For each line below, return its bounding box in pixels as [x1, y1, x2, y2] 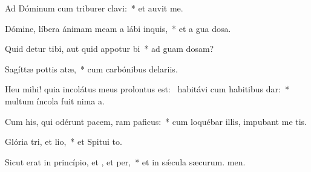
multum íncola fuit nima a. [5, 94, 105, 107]
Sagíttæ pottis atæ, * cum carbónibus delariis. [5, 62, 178, 75]
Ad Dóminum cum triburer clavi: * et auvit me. [5, 2, 183, 14]
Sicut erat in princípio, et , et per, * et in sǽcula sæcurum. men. [5, 155, 246, 168]
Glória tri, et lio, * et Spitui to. [5, 135, 122, 148]
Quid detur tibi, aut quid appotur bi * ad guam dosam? [5, 42, 214, 55]
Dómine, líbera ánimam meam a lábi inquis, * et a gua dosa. [5, 22, 231, 34]
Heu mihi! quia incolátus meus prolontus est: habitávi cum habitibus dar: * [5, 83, 289, 95]
